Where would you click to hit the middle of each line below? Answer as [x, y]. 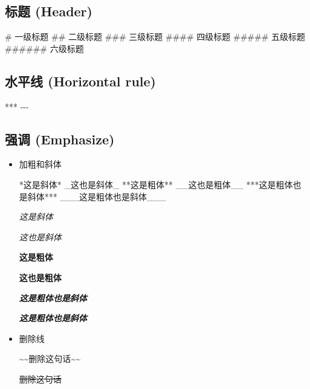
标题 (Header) [49, 11]
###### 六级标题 [44, 48]
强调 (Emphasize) [60, 139]
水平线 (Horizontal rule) [81, 81]
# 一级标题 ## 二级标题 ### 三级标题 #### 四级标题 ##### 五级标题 [155, 37]
